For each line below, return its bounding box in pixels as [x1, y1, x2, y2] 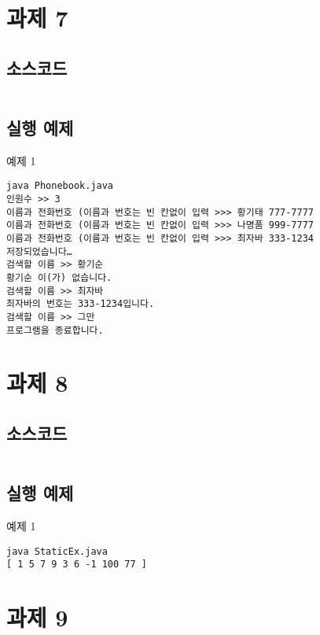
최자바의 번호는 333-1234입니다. [6, 298, 155, 310]
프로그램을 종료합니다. [6, 324, 104, 336]
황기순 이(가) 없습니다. [6, 271, 112, 283]
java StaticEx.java [6, 545, 108, 557]
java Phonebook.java [6, 180, 114, 192]
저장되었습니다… [6, 246, 72, 257]
